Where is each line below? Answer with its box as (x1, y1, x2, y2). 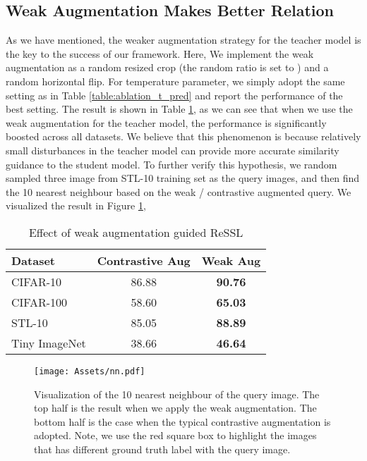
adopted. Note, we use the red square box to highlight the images (34, 428, 317, 443)
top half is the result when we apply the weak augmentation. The (34, 400, 317, 415)
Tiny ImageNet (11, 334, 86, 351)
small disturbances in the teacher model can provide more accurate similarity (6, 142, 339, 157)
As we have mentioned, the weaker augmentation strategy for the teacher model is (6, 32, 361, 47)
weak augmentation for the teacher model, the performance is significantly (6, 115, 327, 130)
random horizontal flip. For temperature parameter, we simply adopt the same (6, 73, 345, 88)
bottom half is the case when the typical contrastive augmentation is (34, 414, 331, 429)
